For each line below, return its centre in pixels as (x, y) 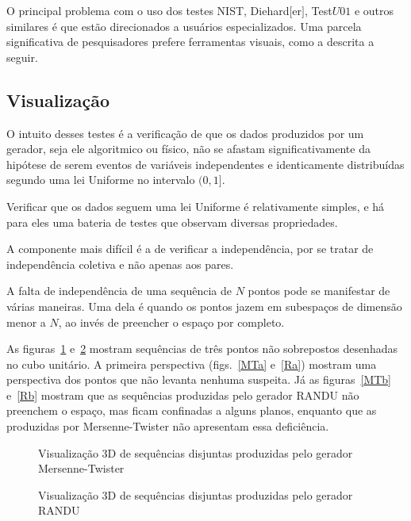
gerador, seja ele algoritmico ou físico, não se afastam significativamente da (188, 149)
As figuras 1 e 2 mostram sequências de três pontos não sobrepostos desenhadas (202, 349)
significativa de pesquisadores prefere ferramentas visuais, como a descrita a (190, 42)
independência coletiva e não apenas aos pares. (120, 264)
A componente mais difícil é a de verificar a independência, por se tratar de (190, 249)
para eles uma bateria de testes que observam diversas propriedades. (172, 222)
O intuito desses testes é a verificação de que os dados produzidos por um (185, 133)
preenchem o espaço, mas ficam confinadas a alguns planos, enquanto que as (192, 410)
